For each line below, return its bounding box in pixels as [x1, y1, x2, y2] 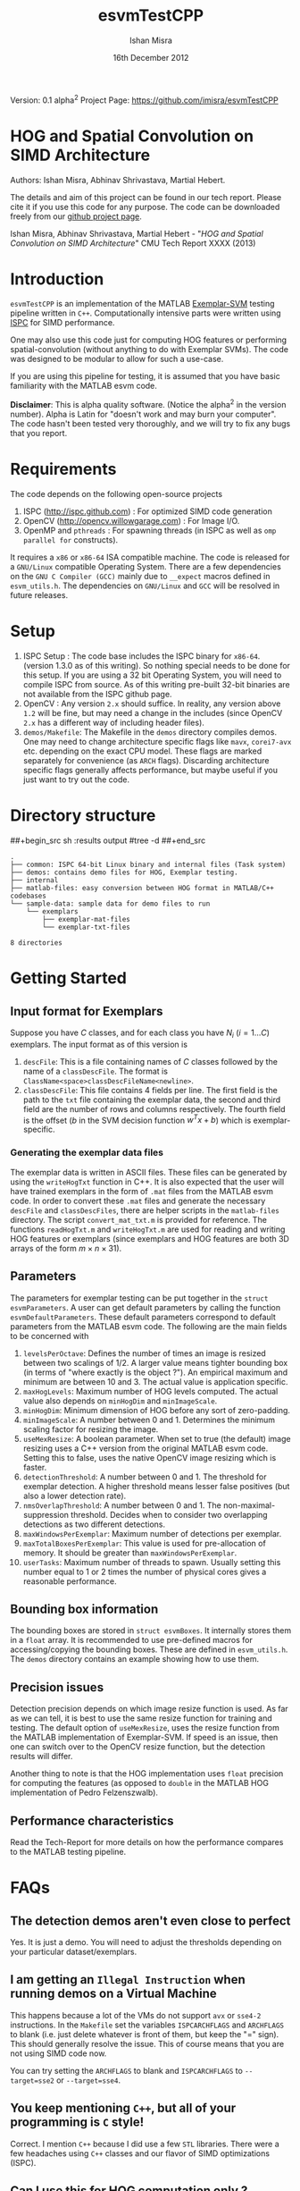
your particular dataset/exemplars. [10, 1946, 137, 1957]
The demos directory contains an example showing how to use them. [10, 1654, 260, 1664]
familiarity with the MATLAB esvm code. [10, 381, 157, 392]
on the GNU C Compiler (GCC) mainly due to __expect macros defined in [10, 571, 271, 582]
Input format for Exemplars [10, 1003, 163, 1019]
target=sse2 [10, 2076, 54, 2086]
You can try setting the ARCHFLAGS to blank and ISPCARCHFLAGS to [10, 2065, 244, 2076]
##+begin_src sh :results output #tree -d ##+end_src [10, 835, 206, 846]
